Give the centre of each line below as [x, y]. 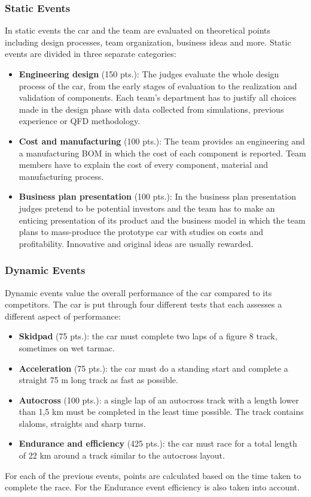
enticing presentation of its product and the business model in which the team [162, 220]
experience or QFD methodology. [80, 121]
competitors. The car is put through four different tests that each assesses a [144, 304]
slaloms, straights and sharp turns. [82, 423]
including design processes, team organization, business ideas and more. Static [148, 42]
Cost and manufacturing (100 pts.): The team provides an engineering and [162, 141]
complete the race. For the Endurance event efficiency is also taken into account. [152, 487]
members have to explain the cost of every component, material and [144, 165]
